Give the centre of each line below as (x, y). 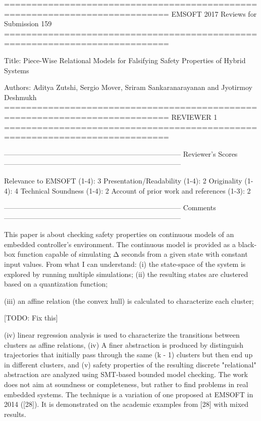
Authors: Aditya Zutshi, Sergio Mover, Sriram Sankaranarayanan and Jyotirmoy (128, 87)
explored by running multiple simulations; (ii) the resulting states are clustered (126, 274)
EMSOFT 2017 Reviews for (214, 13)
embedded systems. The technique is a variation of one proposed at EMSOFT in (129, 394)
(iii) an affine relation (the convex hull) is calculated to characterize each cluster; (129, 300)
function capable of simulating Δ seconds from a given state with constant (133, 254)
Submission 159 (28, 24)
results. (15, 414)
